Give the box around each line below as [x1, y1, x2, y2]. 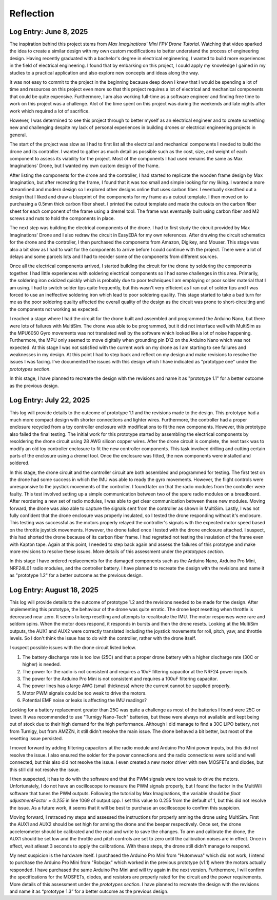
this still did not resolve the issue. [9, 766, 81, 773]
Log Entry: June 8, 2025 [9, 27, 88, 36]
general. [9, 132, 27, 138]
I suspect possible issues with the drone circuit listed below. [9, 645, 136, 651]
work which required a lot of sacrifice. [9, 108, 90, 114]
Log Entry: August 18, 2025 [9, 585, 98, 594]
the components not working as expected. [9, 306, 99, 312]
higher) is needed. [22, 661, 61, 668]
